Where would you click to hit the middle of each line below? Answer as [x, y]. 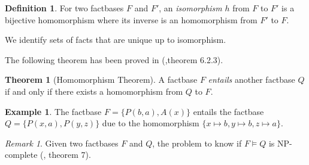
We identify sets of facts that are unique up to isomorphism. [116, 40]
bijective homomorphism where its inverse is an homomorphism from [131, 19]
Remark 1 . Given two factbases [62, 143]
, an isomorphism [190, 8]
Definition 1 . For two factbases [64, 8]
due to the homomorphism [151, 123]
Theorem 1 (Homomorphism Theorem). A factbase [101, 80]
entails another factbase [252, 80]
